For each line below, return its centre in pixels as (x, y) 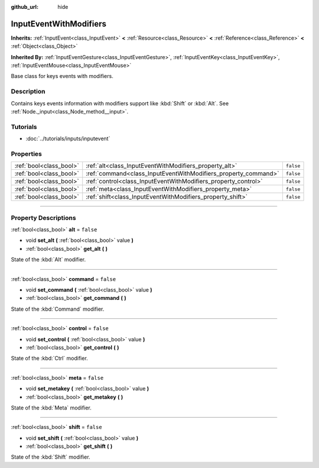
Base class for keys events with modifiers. (62, 76)
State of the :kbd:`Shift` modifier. (51, 457)
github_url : (25, 7)
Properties (27, 154)
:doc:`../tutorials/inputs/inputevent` (68, 138)
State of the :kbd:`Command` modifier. (58, 309)
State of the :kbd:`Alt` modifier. (48, 260)
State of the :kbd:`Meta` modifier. (51, 408)
